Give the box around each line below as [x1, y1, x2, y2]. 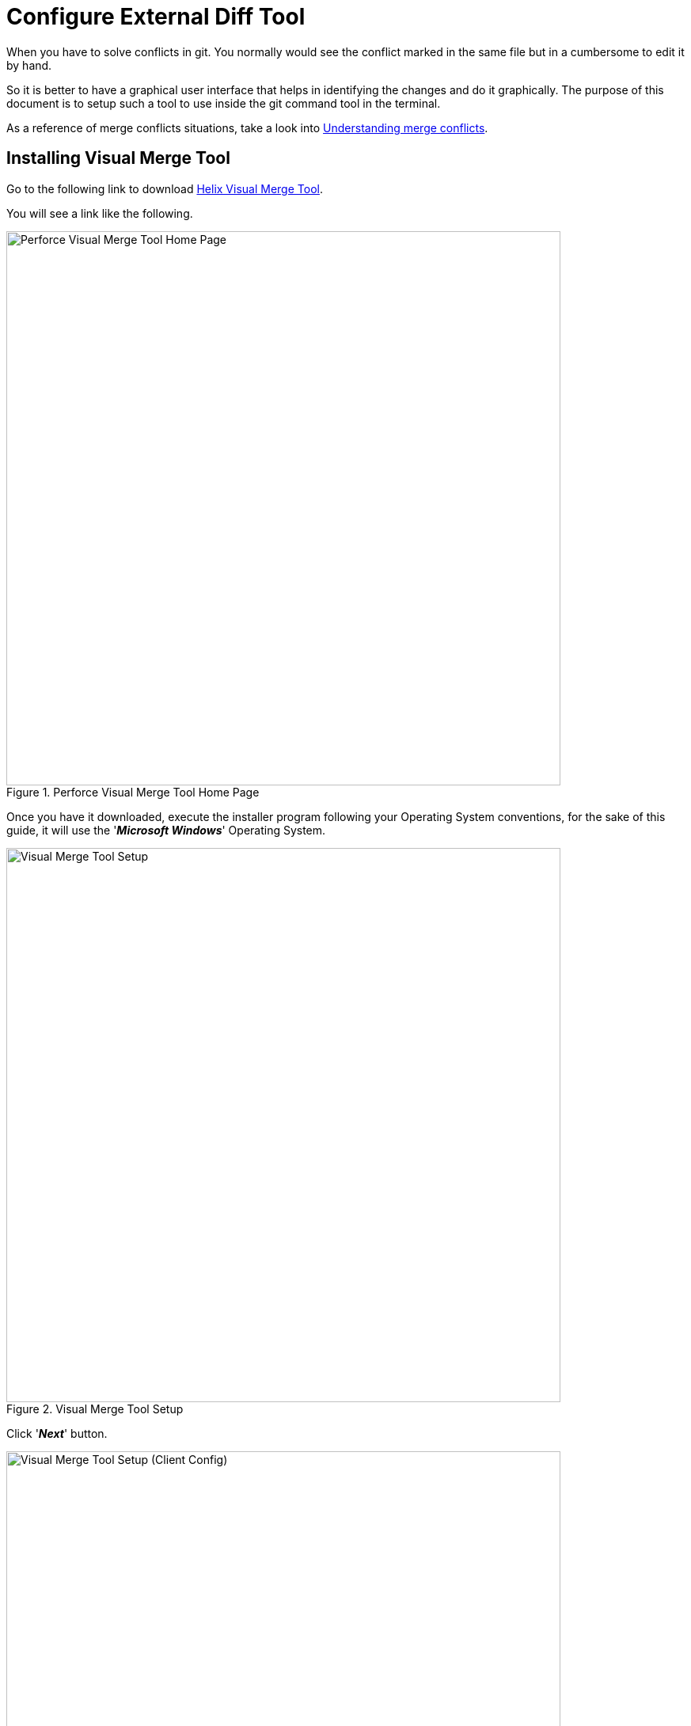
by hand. [6, 58, 52, 72]
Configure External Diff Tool [6, 3, 306, 30]
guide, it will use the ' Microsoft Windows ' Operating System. [6, 823, 326, 837]
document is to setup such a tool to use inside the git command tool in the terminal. [6, 96, 441, 110]
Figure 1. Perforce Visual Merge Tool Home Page [6, 785, 260, 799]
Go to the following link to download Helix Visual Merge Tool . [6, 181, 323, 196]
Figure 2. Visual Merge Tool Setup [6, 1401, 184, 1416]
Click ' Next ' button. [6, 1426, 108, 1440]
